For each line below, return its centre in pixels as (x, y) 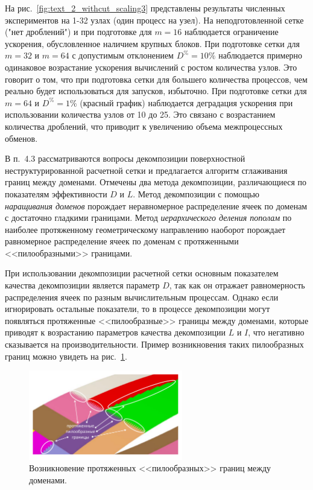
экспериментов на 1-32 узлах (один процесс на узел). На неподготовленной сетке (154, 20)
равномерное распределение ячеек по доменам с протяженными (122, 241)
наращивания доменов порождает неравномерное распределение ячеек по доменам (156, 205)
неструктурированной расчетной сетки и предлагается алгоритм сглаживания (146, 170)
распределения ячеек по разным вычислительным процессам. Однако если (142, 297)
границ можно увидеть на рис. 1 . (66, 356)
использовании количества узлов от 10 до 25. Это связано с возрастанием (140, 114)
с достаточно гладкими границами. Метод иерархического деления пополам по (148, 218)
